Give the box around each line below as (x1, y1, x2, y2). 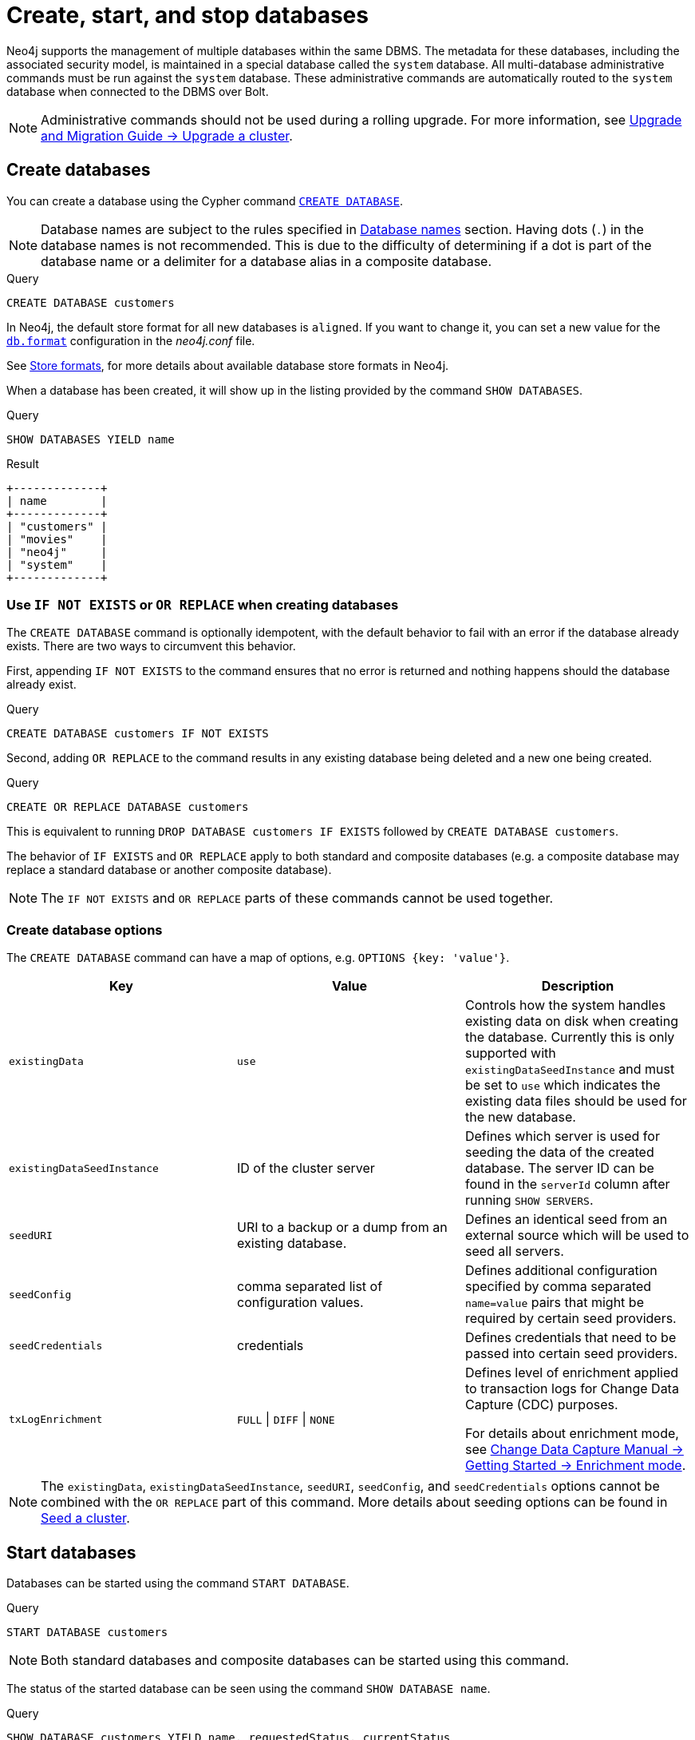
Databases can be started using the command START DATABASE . (6, 1575, 349, 1590)
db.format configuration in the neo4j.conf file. (6, 333, 255, 348)
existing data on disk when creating (464, 1013, 678, 1030)
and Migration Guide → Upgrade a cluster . (41, 127, 293, 144)
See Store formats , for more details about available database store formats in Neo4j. (6, 358, 449, 372)
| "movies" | (6, 532, 108, 546)
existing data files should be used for (464, 1093, 687, 1110)
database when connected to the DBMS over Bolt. (6, 84, 269, 98)
